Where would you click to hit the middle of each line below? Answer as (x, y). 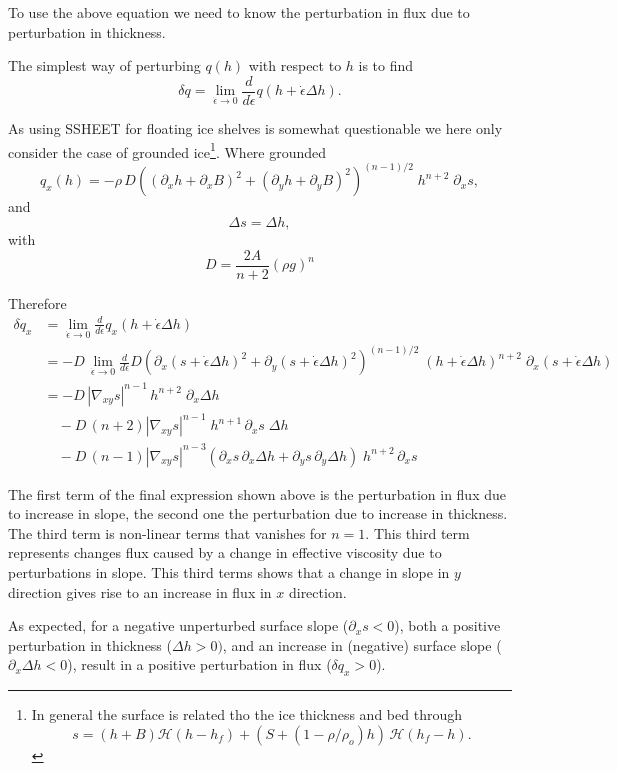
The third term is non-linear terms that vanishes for (167, 532)
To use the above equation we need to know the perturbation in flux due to (239, 12)
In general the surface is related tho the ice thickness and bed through (246, 714)
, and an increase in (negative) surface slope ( (362, 644)
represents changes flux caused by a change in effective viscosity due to (225, 552)
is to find (386, 65)
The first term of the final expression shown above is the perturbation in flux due (257, 493)
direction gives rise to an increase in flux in (140, 591)
